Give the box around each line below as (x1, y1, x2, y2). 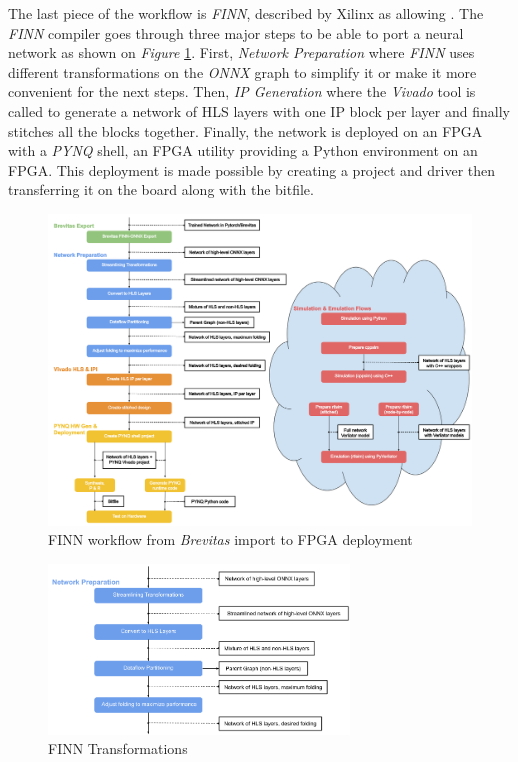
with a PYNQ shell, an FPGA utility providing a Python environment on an (8, 140, 478, 161)
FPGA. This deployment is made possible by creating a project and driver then (8, 159, 496, 180)
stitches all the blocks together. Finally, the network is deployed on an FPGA (8, 120, 483, 141)
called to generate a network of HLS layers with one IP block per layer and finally (8, 100, 510, 121)
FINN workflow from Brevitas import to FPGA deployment (48, 529, 413, 550)
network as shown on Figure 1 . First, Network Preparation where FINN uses (8, 42, 475, 63)
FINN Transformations (48, 738, 188, 759)
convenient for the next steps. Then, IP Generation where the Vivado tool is (8, 81, 476, 102)
